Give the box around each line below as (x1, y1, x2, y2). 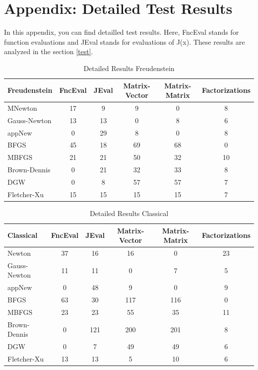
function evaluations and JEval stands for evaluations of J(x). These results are (4, 36, 245, 47)
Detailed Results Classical (89, 208, 169, 218)
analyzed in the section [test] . (4, 46, 93, 57)
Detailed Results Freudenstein (83, 63, 175, 73)
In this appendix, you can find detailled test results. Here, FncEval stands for (4, 27, 239, 37)
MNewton (7, 102, 37, 113)
